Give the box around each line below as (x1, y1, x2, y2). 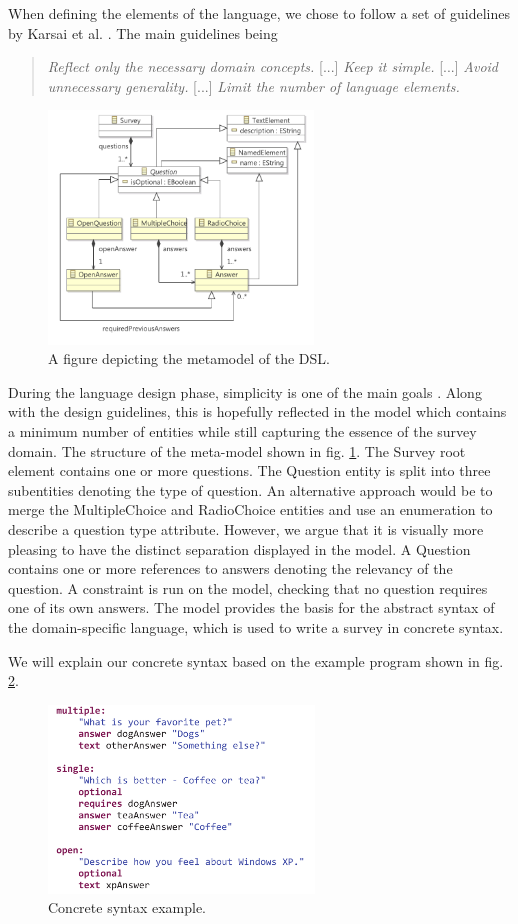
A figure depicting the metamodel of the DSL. (48, 348, 330, 369)
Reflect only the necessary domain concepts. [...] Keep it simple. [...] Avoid (47, 56, 499, 77)
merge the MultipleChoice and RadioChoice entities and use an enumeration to (8, 499, 493, 520)
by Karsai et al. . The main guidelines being (8, 22, 278, 43)
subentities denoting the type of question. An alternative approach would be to (8, 479, 493, 500)
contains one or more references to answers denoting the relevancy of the (8, 558, 453, 579)
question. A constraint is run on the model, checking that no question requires (8, 577, 488, 598)
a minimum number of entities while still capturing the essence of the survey (8, 421, 477, 442)
